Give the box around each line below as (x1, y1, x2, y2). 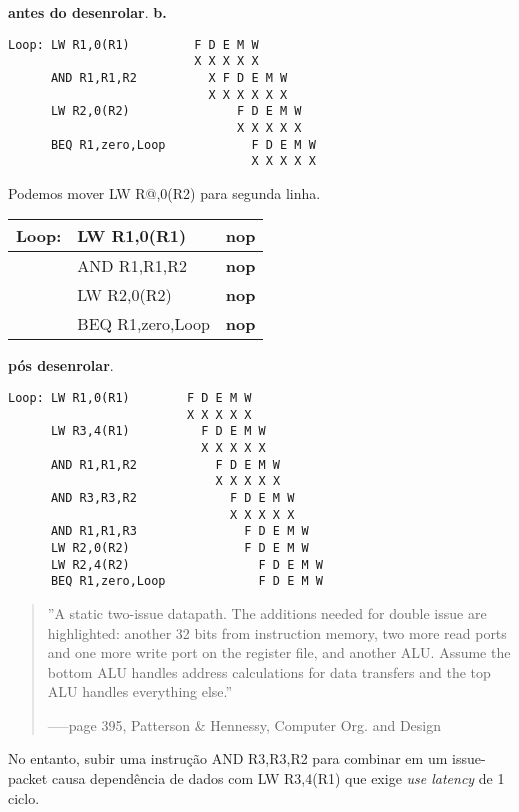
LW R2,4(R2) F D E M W (50, 557, 323, 572)
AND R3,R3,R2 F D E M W (50, 490, 295, 505)
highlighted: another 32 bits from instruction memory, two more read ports (47, 622, 507, 643)
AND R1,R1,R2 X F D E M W (50, 70, 288, 85)
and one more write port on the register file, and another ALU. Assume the (47, 642, 511, 663)
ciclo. (8, 787, 40, 808)
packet (8, 768, 48, 789)
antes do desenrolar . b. (8, 2, 167, 22)
